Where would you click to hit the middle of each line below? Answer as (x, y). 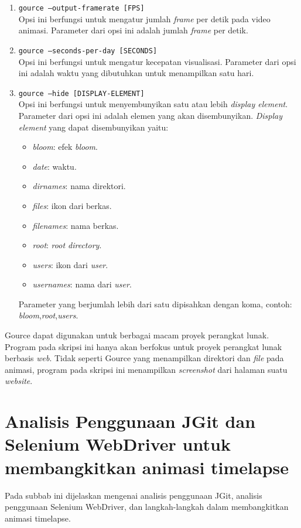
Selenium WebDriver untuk (118, 444)
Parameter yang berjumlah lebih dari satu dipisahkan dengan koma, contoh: (155, 304)
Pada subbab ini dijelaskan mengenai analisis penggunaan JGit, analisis (134, 495)
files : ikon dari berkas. (72, 205)
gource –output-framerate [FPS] (81, 8)
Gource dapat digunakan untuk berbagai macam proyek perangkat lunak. (137, 335)
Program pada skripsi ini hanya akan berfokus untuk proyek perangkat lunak (143, 346)
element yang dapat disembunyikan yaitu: (93, 127)
